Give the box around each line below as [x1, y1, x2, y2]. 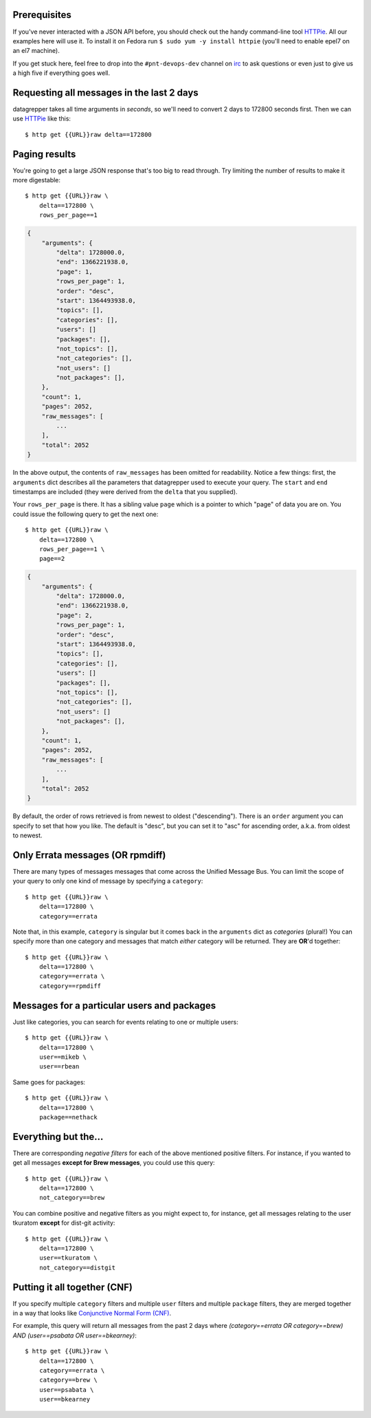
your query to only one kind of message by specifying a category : [12, 877, 203, 885]
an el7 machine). [12, 47, 60, 55]
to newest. [12, 831, 43, 839]
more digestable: [12, 176, 61, 184]
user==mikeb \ [38, 1053, 87, 1061]
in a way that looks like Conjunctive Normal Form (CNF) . [12, 1309, 172, 1317]
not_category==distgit [38, 1263, 116, 1271]
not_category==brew [38, 1194, 105, 1202]
